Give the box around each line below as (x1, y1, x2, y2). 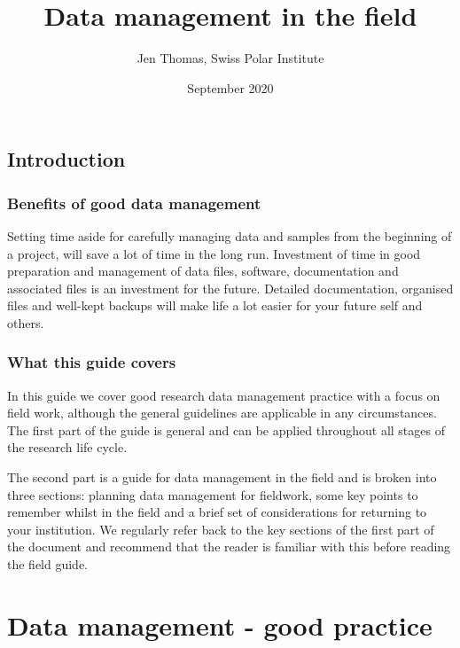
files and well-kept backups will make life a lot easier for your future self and (7, 296, 423, 315)
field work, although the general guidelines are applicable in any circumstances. (7, 403, 437, 422)
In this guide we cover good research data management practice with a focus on (7, 386, 441, 404)
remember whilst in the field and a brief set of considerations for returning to (7, 503, 427, 521)
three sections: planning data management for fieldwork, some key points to (7, 485, 418, 504)
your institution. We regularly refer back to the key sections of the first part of (7, 519, 434, 538)
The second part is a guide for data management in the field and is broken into (7, 468, 437, 487)
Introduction (7, 145, 126, 173)
